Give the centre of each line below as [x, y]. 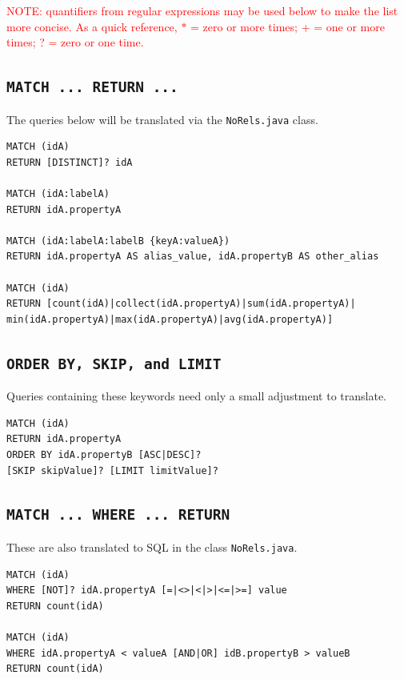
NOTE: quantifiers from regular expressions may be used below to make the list [202, 10]
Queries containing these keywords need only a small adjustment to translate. [197, 396]
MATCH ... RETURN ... [92, 87]
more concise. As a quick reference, [92, 26]
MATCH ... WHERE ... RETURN [118, 515]
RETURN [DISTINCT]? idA [70, 162]
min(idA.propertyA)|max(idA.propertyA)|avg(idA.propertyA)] [170, 319]
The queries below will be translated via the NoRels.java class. [162, 119]
